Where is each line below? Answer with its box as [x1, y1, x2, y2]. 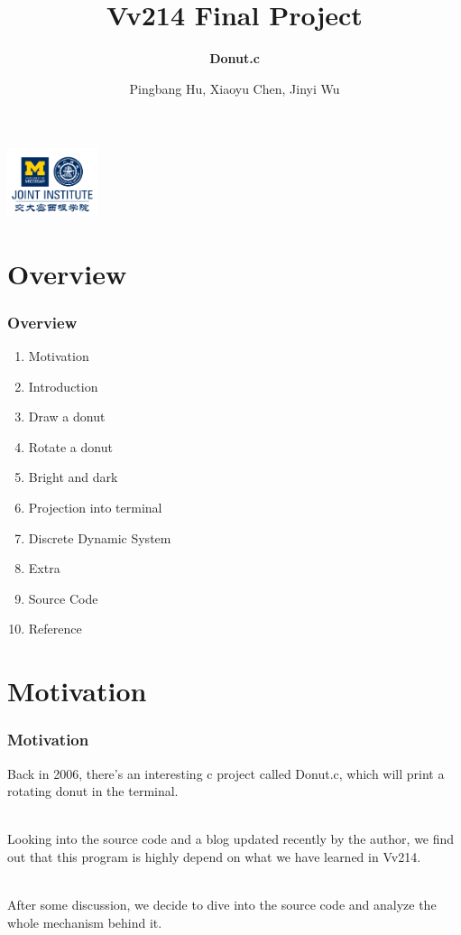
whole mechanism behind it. [7, 912, 162, 931]
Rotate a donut [28, 437, 113, 456]
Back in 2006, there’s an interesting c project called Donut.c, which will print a [7, 764, 445, 782]
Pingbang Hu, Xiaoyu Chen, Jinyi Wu [129, 79, 340, 97]
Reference [28, 619, 82, 638]
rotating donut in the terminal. [7, 782, 179, 801]
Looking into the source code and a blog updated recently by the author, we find [7, 829, 455, 848]
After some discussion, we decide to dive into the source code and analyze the [7, 895, 437, 914]
